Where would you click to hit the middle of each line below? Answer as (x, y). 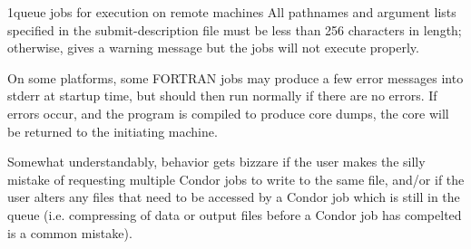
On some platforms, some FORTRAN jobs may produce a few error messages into (235, 77)
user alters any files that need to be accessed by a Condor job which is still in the (234, 197)
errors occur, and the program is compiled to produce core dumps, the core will (228, 113)
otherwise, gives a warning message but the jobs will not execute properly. (213, 48)
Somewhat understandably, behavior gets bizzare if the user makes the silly (216, 162)
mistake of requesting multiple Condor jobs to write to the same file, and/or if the (236, 179)
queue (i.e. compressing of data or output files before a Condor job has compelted (235, 214)
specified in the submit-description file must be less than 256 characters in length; (235, 29)
